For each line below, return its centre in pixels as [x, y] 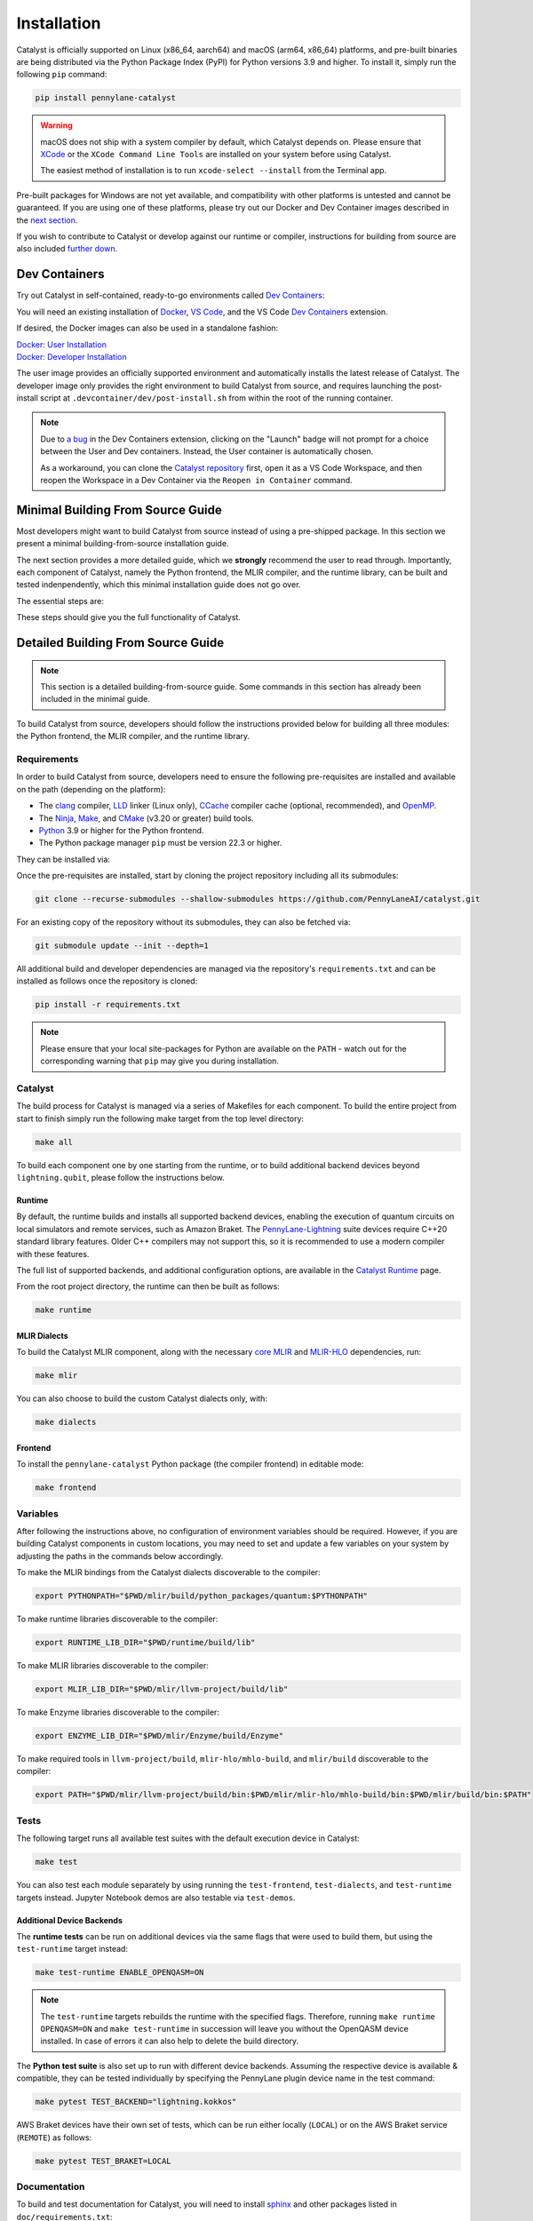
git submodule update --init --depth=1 [122, 946]
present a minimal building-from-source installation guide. [123, 544]
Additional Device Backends [70, 1920]
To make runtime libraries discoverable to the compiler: [117, 1619]
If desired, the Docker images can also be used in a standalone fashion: [147, 328]
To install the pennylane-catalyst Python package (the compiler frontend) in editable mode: [190, 1464]
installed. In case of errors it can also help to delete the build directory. [170, 2041]
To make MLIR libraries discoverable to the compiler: [112, 1666]
